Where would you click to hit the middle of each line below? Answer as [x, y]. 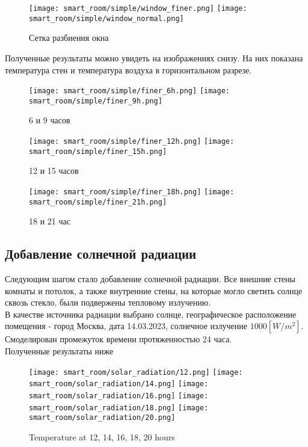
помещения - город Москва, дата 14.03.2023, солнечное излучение [126, 326]
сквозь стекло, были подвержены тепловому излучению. [108, 302]
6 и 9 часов [50, 120]
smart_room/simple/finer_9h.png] [96, 101]
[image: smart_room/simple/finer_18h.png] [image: [132, 192]
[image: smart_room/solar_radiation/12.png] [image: [136, 372]
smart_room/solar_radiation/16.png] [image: [119, 396]
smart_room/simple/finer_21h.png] [98, 202]
